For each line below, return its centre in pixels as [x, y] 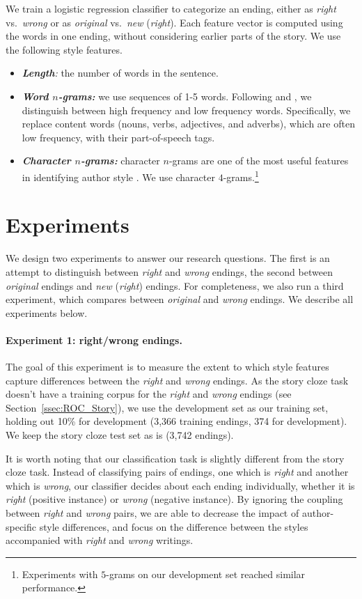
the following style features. [64, 49]
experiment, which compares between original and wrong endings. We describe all [180, 299]
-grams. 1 [241, 176]
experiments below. [47, 312]
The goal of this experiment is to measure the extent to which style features [167, 367]
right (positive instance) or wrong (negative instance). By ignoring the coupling [174, 499]
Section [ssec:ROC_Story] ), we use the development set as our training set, [167, 407]
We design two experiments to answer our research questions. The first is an [168, 258]
